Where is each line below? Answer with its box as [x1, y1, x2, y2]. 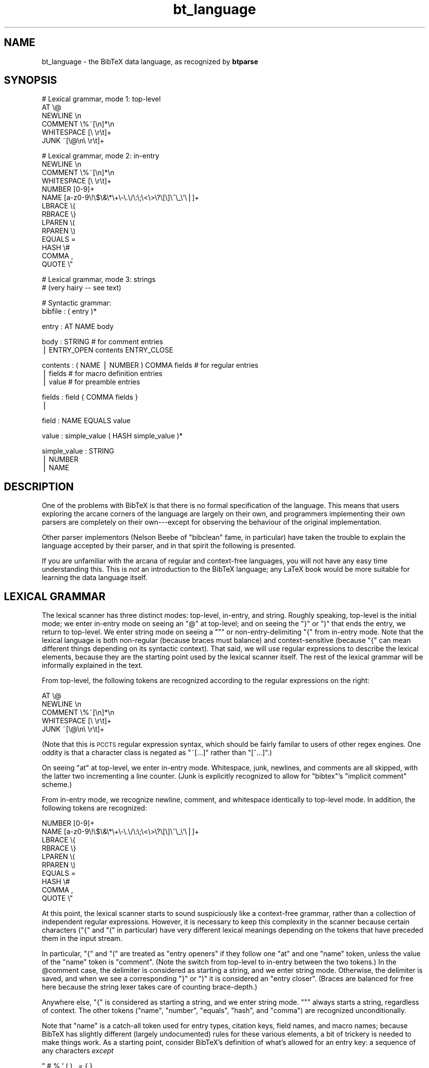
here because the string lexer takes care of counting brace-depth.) [42, 983, 258, 992]
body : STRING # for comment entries [42, 337, 163, 346]
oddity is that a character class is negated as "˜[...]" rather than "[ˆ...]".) [42, 748, 272, 757]
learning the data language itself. [42, 573, 147, 582]
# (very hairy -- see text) [42, 283, 121, 292]
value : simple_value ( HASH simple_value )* [42, 432, 183, 440]
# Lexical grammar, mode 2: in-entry [42, 152, 160, 160]
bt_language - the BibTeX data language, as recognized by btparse [42, 57, 259, 66]
